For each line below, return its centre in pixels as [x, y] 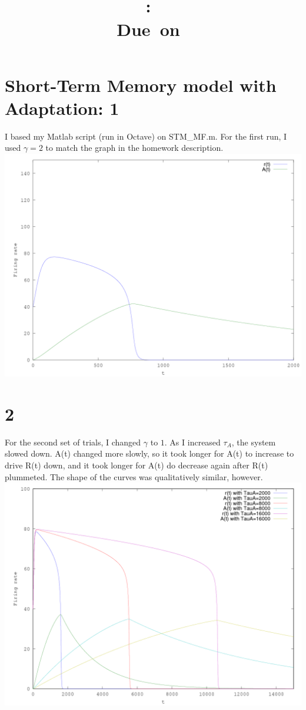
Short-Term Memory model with [141, 85]
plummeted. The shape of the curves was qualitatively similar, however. [134, 476]
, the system [254, 442]
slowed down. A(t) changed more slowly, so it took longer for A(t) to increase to [149, 453]
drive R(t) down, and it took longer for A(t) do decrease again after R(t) [137, 465]
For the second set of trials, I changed [73, 442]
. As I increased [192, 442]
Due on [148, 29]
